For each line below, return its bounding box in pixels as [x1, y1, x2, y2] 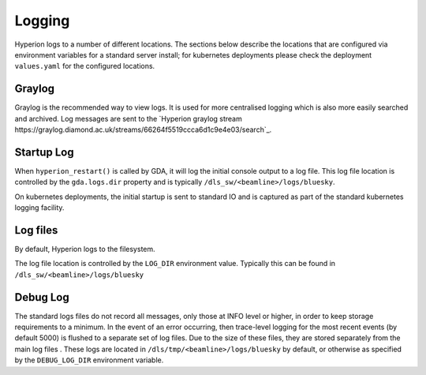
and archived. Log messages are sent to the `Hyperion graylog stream [14, 114, 242, 123]
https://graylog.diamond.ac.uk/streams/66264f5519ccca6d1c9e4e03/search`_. [14, 125, 272, 134]
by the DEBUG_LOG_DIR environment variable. [14, 355, 164, 365]
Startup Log [14, 145, 74, 159]
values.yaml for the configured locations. [14, 62, 155, 71]
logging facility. [14, 203, 65, 212]
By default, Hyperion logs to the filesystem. [14, 245, 155, 253]
